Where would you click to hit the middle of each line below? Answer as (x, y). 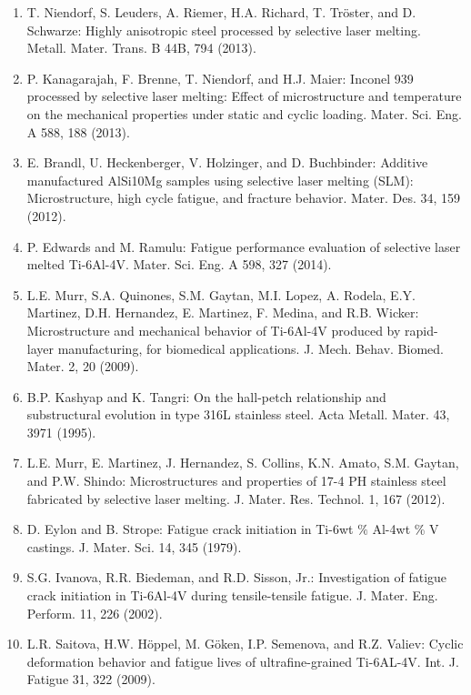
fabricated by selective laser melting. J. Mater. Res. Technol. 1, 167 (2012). (236, 498)
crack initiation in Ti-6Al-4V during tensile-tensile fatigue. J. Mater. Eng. (232, 595)
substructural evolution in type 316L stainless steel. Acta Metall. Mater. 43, (238, 414)
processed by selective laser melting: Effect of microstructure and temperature (244, 96)
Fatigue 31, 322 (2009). (91, 679)
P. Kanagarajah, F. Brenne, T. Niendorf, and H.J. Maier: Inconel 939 (220, 78)
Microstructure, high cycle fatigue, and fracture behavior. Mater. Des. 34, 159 (244, 198)
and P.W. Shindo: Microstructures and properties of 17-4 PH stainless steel (236, 481)
